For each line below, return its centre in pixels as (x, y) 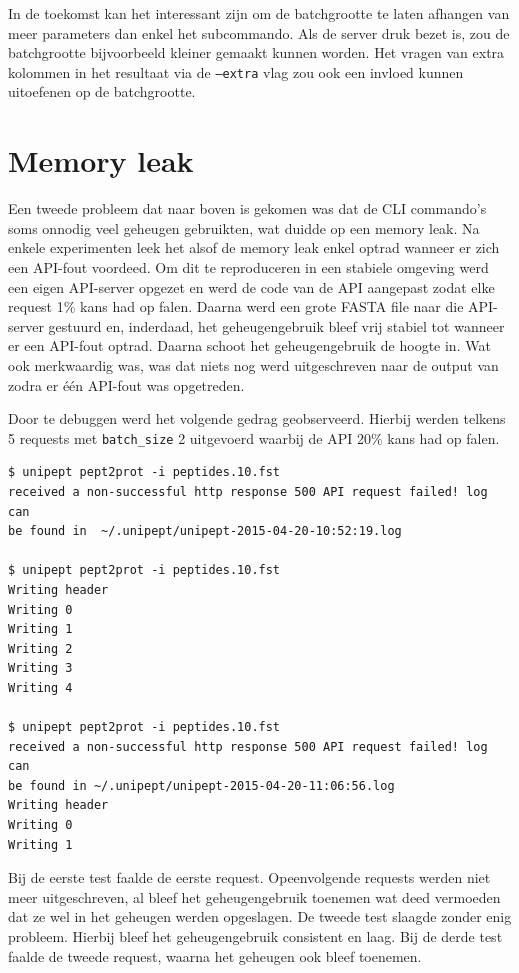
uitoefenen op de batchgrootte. (102, 91)
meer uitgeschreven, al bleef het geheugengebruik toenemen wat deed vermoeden (254, 896)
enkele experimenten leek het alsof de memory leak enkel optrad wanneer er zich (254, 247)
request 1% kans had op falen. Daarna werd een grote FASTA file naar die (236, 306)
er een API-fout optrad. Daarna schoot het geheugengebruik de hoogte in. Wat (249, 345)
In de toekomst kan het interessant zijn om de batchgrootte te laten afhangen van (259, 13)
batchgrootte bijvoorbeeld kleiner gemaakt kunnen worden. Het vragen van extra (256, 52)
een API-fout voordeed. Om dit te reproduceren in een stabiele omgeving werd (248, 266)
